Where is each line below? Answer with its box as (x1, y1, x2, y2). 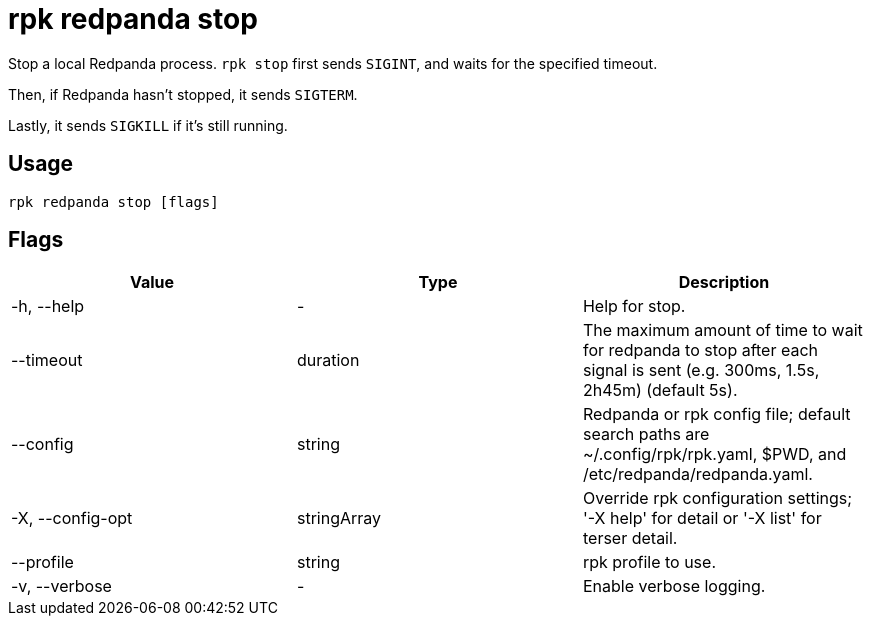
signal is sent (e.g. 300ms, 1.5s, (582, 360, 820, 381)
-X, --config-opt (11, 508, 133, 529)
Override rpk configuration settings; (582, 488, 853, 509)
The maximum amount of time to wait (582, 320, 863, 341)
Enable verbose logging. (582, 576, 766, 597)
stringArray (296, 508, 382, 529)
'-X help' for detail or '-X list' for (582, 508, 822, 529)
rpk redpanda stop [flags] (8, 193, 219, 210)
